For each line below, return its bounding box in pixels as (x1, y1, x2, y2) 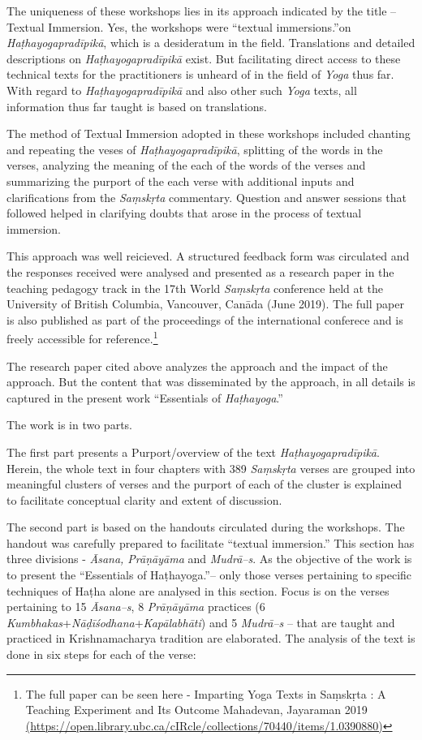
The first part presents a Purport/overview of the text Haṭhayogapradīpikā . (6, 443, 380, 460)
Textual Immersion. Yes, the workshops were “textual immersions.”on (6, 18, 351, 35)
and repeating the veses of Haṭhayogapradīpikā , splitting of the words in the (6, 140, 383, 157)
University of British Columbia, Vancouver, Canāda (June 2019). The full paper (6, 295, 404, 312)
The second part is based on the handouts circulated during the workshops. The (6, 518, 405, 536)
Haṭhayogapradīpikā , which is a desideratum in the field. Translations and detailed (6, 34, 416, 51)
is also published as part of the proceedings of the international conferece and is (6, 311, 403, 328)
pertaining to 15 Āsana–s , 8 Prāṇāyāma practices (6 (6, 598, 265, 615)
